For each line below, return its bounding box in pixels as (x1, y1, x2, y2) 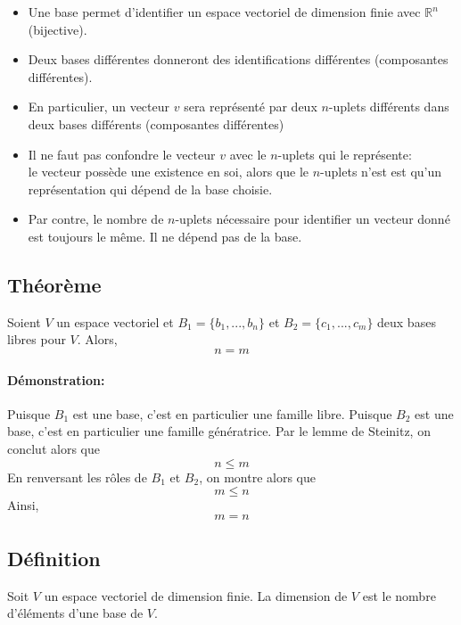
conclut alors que (7, 439, 100, 457)
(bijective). (28, 20, 87, 38)
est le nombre (362, 586, 436, 604)
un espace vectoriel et (56, 312, 174, 331)
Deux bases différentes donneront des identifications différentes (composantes (28, 50, 449, 69)
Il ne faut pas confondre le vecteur (28, 144, 216, 163)
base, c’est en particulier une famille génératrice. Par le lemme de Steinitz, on (7, 422, 431, 440)
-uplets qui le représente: (277, 144, 412, 163)
